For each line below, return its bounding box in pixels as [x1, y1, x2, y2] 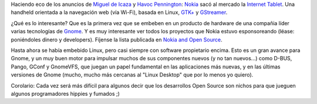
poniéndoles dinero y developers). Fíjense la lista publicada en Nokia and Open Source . [11, 36, 222, 43]
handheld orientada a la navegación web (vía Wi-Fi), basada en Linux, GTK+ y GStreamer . [11, 9, 228, 16]
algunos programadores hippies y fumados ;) [11, 90, 120, 97]
